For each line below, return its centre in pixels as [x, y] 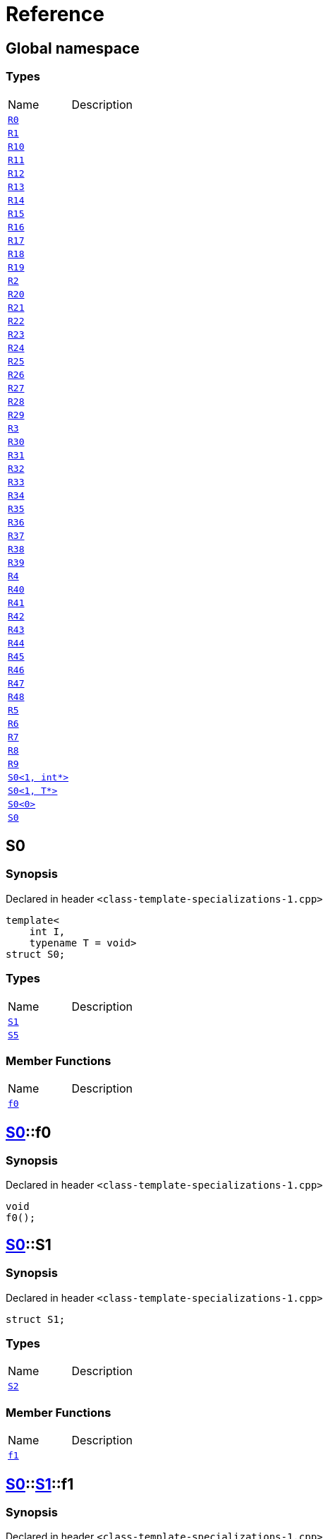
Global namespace [73, 48]
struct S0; [36, 954]
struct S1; [36, 1319]
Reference [55, 14]
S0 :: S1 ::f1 [40, 1484]
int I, [47, 931]
